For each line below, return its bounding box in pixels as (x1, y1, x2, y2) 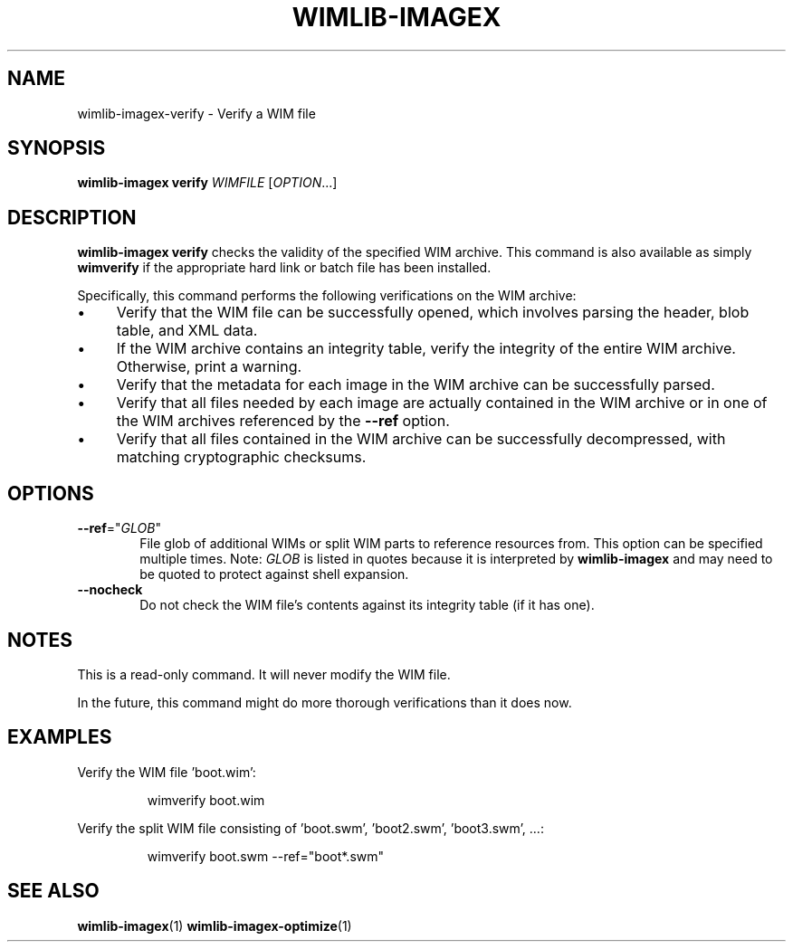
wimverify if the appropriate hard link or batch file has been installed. (77, 260, 492, 276)
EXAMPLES (7, 726, 112, 749)
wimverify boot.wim (147, 792, 265, 808)
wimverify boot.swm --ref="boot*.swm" (147, 848, 385, 864)
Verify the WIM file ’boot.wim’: (77, 764, 256, 780)
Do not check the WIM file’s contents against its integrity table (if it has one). (139, 597, 595, 613)
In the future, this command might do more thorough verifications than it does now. (77, 694, 572, 710)
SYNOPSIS (7, 137, 106, 160)
